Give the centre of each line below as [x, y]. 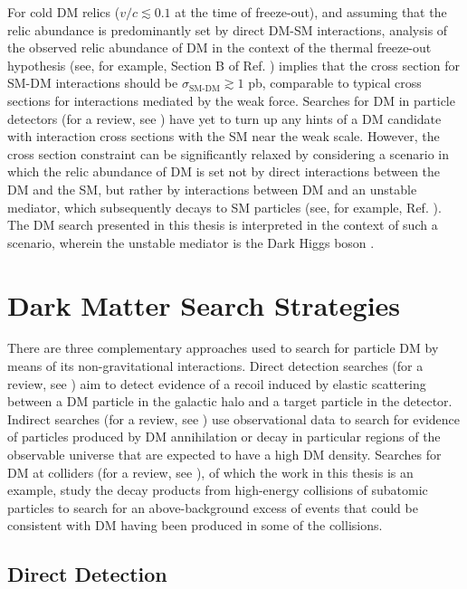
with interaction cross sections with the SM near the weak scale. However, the [224, 136]
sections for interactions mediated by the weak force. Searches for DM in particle [231, 100]
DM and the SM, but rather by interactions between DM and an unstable [212, 189]
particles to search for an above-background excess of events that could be [213, 507]
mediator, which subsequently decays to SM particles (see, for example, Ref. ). [224, 207]
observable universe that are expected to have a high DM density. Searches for [224, 454]
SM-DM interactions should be [93, 83]
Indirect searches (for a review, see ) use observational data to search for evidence [233, 418]
